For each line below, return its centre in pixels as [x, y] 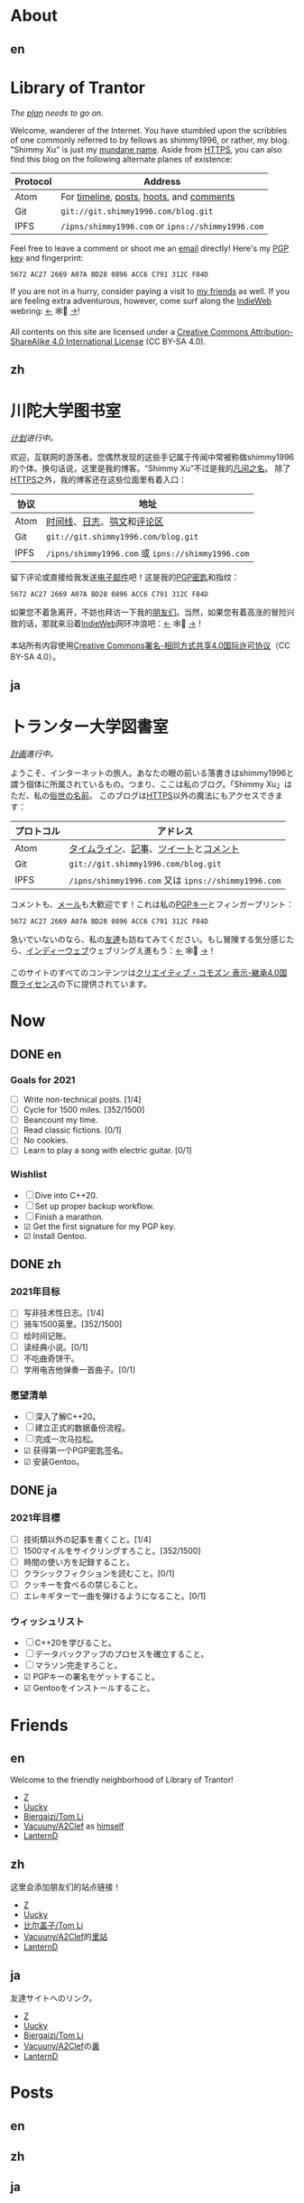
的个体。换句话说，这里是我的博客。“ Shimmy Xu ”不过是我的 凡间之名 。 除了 [151, 468]
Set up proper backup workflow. [95, 1206]
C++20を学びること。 [75, 1643]
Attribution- [272, 331]
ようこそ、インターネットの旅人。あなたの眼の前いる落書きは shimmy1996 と [152, 773]
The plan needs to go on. [57, 113]
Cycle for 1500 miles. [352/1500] [84, 1110]
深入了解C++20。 [68, 1417]
